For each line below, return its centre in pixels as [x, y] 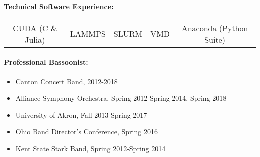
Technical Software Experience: [59, 6]
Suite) [215, 39]
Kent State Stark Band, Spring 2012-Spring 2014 [91, 148]
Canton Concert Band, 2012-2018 [67, 81]
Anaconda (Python [215, 28]
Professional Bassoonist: [46, 62]
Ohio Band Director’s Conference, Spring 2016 [87, 132]
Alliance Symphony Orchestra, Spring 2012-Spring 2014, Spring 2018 [121, 98]
